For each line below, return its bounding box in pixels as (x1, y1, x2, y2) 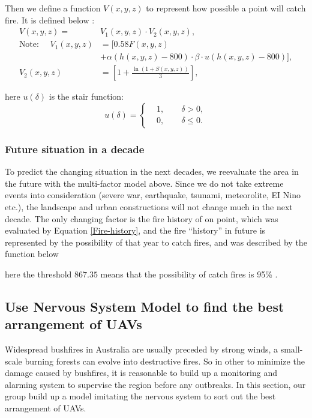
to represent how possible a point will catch (146, 2, 306, 14)
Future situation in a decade (5, 141, 145, 156)
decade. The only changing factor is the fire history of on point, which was (5, 212, 278, 225)
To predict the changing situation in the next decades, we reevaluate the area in (5, 165, 299, 178)
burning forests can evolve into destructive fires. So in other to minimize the (25, 354, 305, 367)
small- (280, 343, 303, 356)
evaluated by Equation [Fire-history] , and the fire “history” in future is (5, 224, 266, 237)
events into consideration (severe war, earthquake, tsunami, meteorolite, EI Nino (5, 189, 301, 201)
